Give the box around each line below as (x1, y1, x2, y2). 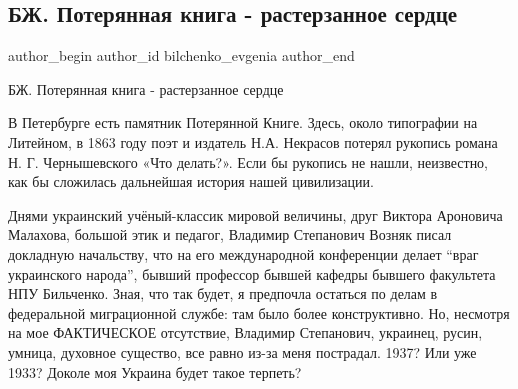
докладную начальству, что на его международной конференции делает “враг (8, 243, 479, 264)
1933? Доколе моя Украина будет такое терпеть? (8, 361, 302, 382)
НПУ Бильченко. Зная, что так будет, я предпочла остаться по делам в (8, 283, 438, 304)
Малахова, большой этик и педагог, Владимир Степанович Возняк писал (8, 224, 452, 245)
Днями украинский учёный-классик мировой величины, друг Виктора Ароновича (8, 204, 503, 225)
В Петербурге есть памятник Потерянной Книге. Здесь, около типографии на (8, 112, 478, 133)
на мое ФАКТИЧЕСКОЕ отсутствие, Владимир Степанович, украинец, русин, (8, 322, 483, 343)
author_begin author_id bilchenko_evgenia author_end (8, 45, 355, 66)
